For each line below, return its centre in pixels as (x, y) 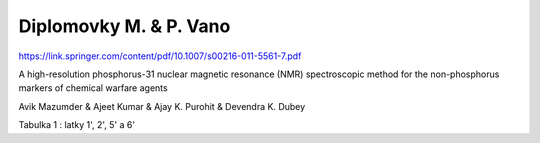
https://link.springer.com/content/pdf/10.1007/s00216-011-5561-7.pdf (160, 56)
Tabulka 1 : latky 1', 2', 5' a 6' (76, 125)
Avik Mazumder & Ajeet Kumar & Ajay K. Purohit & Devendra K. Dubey (162, 106)
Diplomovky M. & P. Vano (124, 26)
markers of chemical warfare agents (93, 88)
